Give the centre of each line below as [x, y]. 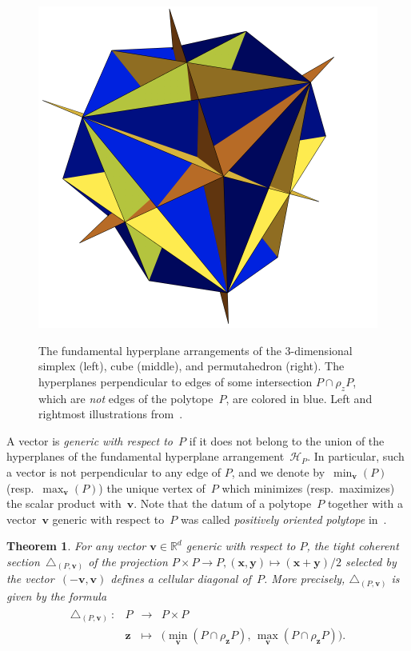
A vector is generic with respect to [90, 440]
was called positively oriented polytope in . [283, 519]
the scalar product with [64, 503]
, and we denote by [278, 471]
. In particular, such [356, 456]
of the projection [128, 561]
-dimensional [321, 350]
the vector [30, 579]
